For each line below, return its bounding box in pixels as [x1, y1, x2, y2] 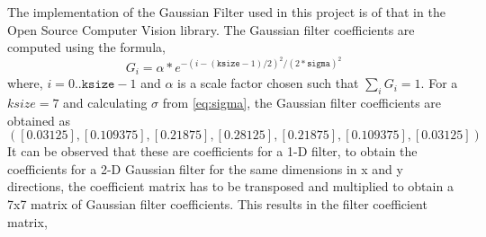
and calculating [63, 93, 148, 112]
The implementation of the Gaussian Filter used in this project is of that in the [7, 3, 445, 21]
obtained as [7, 110, 71, 129]
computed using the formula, [7, 38, 166, 57]
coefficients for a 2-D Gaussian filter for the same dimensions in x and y [7, 159, 403, 178]
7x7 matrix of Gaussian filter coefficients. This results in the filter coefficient [7, 195, 427, 214]
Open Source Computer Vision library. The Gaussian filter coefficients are [7, 20, 415, 39]
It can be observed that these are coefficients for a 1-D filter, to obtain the [7, 142, 418, 161]
